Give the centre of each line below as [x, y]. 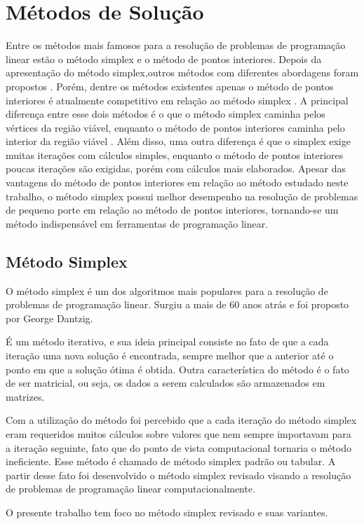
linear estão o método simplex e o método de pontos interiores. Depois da [164, 58]
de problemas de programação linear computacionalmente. [131, 489]
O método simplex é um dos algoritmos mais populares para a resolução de [167, 290]
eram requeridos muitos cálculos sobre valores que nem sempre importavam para [178, 433]
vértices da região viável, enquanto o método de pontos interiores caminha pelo [175, 127]
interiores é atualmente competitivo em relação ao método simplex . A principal [177, 100]
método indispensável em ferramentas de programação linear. [137, 223]
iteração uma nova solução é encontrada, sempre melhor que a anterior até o [170, 356]
